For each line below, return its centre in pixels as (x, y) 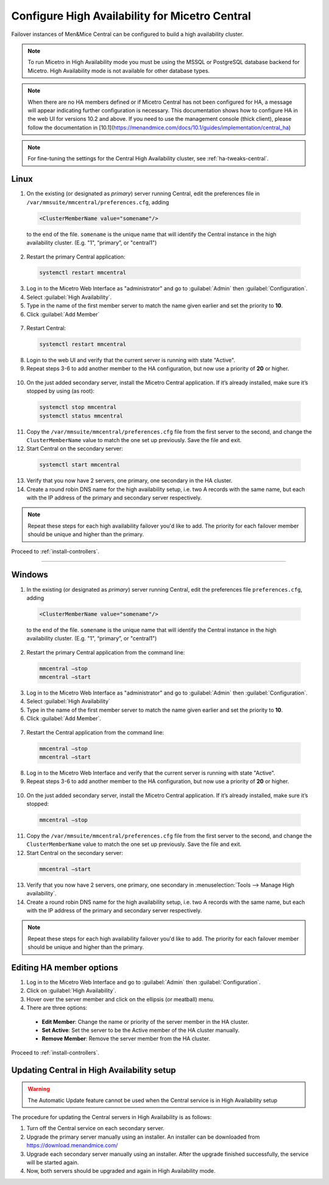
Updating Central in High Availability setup (94, 1070)
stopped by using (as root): (60, 391)
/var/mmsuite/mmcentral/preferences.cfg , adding (98, 202)
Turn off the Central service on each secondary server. (95, 1128)
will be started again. (53, 1162)
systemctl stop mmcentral (78, 407)
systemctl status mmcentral (81, 416)
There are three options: (57, 1008)
